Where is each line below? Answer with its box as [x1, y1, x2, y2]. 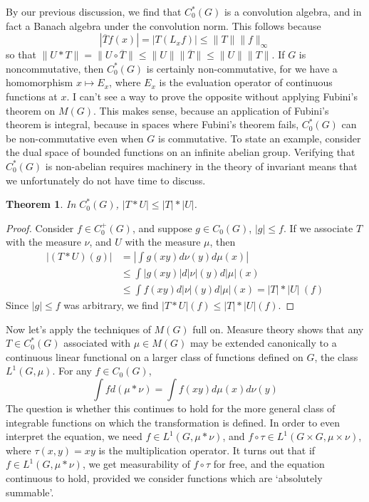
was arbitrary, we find [63, 298, 159, 312]
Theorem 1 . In [6, 197, 76, 211]
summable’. [6, 484, 54, 499]
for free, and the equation [213, 456, 325, 471]
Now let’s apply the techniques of [6, 321, 151, 336]
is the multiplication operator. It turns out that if [98, 442, 316, 457]
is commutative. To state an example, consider [157, 130, 361, 145]
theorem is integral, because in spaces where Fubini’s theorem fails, [6, 117, 299, 132]
